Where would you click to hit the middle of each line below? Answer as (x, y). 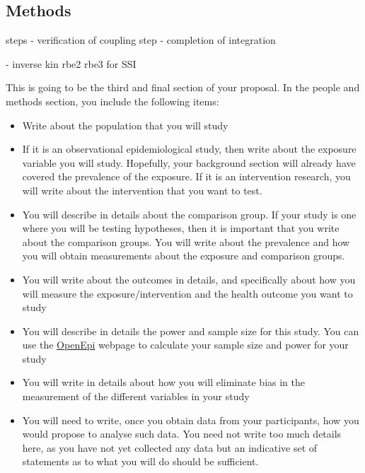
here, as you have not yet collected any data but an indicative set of (170, 447)
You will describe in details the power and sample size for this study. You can (191, 331)
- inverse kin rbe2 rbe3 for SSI (71, 63)
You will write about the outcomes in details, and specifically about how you (189, 279)
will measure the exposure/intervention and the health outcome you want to (187, 293)
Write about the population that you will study (125, 125)
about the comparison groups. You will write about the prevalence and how (186, 241)
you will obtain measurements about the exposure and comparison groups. (184, 256)
